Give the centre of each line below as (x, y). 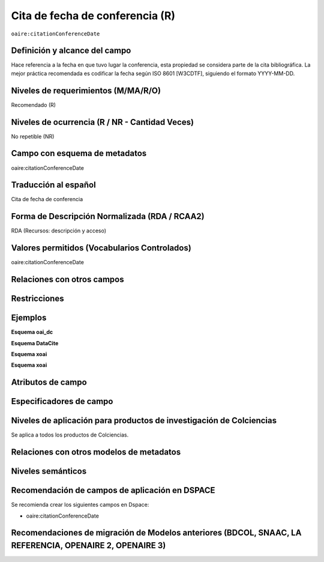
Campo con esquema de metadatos (79, 153)
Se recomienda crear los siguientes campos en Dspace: (80, 505)
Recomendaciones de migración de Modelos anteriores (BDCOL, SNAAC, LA (156, 533)
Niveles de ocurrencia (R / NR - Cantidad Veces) (103, 122)
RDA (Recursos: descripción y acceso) (59, 231)
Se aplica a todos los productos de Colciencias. (70, 435)
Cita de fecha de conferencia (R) (93, 16)
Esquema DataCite (35, 343)
